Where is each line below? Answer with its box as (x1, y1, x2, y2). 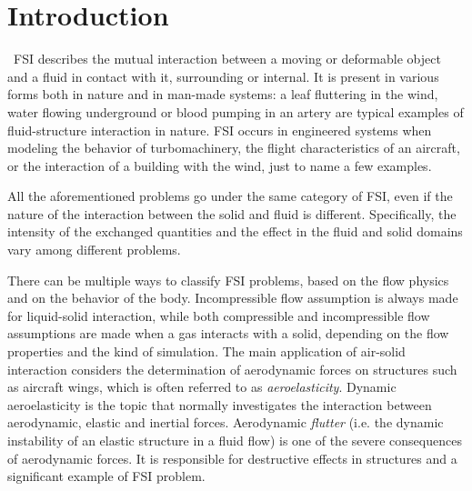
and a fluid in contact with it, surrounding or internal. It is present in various (7, 66, 439, 85)
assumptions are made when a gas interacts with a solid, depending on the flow (7, 324, 449, 343)
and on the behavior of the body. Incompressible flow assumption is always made (7, 288, 458, 307)
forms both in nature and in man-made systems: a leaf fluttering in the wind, (7, 85, 438, 104)
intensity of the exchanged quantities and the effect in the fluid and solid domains (7, 222, 463, 241)
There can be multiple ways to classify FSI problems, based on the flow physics (7, 270, 449, 289)
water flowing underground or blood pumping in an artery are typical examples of (7, 102, 464, 121)
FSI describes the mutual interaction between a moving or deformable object (14, 49, 441, 68)
